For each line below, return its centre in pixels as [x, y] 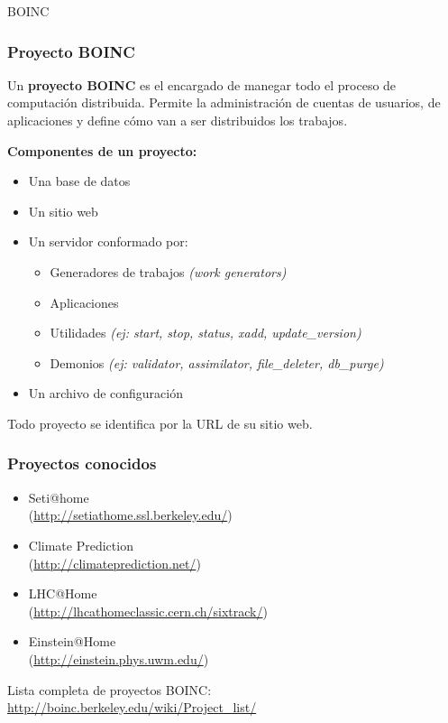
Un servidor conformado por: [108, 241]
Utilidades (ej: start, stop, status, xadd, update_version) [206, 333]
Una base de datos [79, 181]
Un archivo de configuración [106, 393]
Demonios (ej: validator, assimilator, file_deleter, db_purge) [217, 362]
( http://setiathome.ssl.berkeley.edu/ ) [130, 515]
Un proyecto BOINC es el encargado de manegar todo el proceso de [202, 84]
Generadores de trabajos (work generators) [168, 271]
